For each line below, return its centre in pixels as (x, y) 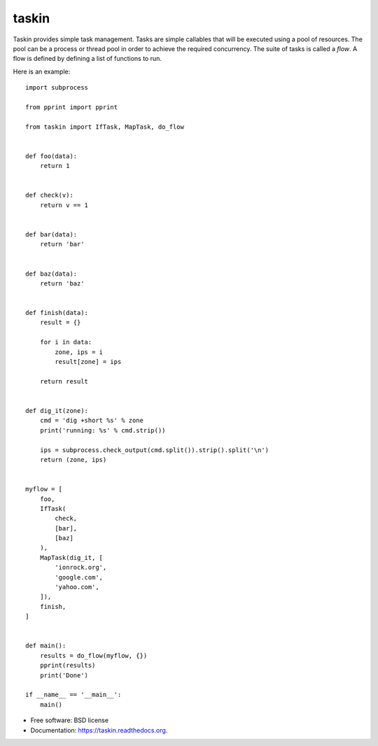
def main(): (46, 646)
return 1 (55, 166)
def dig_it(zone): (57, 410)
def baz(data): (51, 274)
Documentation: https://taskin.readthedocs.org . (99, 730)
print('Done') (64, 675)
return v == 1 (64, 205)
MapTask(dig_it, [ (71, 557)
